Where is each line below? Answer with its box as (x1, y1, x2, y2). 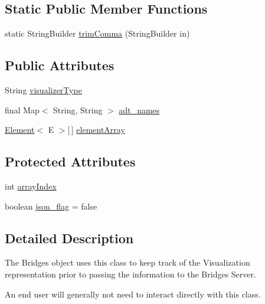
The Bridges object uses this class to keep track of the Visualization (5, 256, 250, 269)
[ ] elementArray (67, 123, 125, 136)
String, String (53, 103, 103, 116)
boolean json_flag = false (5, 200, 97, 212)
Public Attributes (5, 56, 114, 74)
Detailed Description (5, 228, 134, 247)
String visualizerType (5, 84, 82, 96)
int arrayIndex (5, 179, 57, 192)
